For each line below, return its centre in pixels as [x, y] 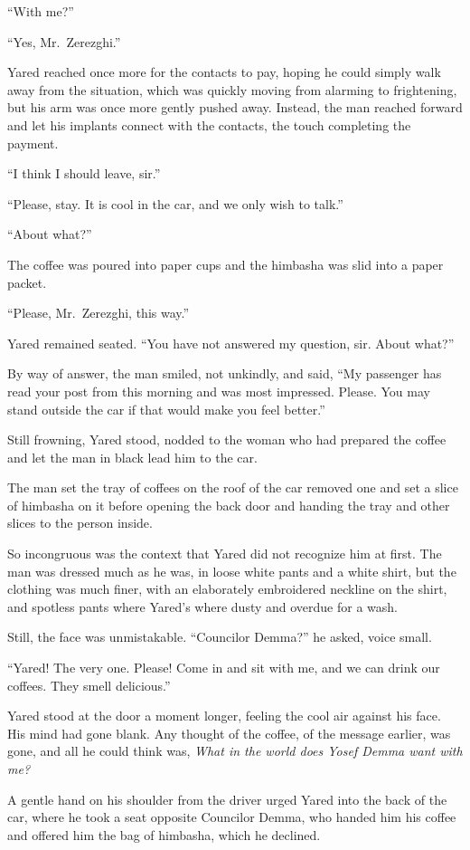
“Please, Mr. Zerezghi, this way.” [99, 313]
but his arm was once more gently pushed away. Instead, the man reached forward [235, 107]
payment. [33, 143]
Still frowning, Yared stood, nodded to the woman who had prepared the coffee [227, 439]
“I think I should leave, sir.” [84, 173]
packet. [27, 282]
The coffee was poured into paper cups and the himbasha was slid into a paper [226, 264]
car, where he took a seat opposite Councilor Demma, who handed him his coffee [232, 817]
